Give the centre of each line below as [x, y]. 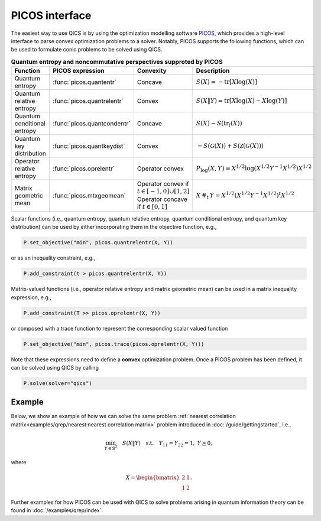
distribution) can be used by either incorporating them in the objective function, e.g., [114, 227]
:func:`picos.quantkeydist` [89, 146]
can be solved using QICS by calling [55, 367]
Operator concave [162, 199]
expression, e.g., [31, 297]
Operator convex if [163, 184]
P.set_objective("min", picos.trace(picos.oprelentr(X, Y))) [114, 344]
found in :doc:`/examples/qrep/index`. [57, 510]
